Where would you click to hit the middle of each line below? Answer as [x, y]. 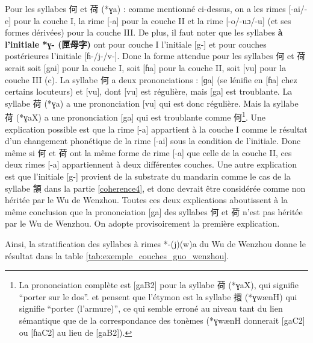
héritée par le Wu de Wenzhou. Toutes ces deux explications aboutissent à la [146, 200]
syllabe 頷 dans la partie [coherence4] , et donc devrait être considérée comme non [155, 188]
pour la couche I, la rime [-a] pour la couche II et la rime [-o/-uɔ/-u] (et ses [152, 20]
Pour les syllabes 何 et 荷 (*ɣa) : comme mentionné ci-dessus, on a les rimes [145, 8]
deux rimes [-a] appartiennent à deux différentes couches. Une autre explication [151, 164]
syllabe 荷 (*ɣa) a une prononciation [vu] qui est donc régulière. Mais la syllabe [152, 103]
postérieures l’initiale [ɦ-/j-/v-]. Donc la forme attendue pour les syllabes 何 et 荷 [155, 56]
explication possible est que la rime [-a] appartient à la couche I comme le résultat [156, 129]
